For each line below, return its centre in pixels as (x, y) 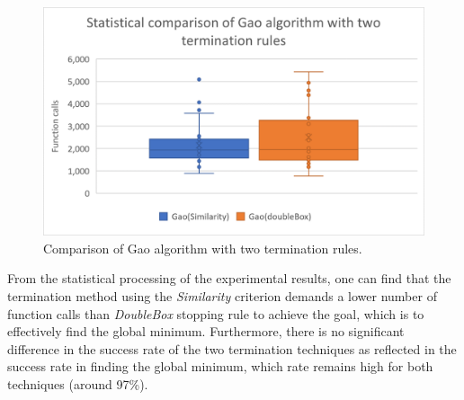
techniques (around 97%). (78, 383)
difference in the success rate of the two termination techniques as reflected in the (232, 348)
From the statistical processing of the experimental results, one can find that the (229, 278)
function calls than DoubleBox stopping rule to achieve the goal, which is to (216, 313)
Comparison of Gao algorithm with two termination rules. (203, 248)
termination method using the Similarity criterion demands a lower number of (222, 296)
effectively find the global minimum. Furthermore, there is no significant (206, 331)
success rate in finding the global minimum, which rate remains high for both (220, 366)
